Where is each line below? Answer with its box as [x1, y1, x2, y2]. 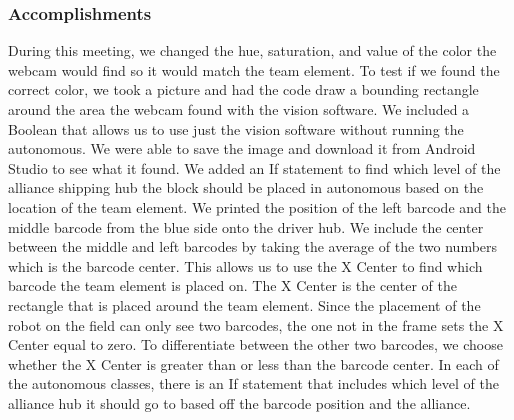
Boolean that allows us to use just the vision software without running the [8, 118, 464, 139]
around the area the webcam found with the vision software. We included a [8, 99, 470, 119]
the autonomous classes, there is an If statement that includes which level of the [8, 373, 499, 394]
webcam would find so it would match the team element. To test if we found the [8, 59, 500, 80]
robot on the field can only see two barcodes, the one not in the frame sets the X [8, 314, 504, 335]
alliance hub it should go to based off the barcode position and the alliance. [8, 392, 471, 413]
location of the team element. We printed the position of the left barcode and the [8, 196, 506, 217]
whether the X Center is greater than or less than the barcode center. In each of [8, 353, 499, 374]
